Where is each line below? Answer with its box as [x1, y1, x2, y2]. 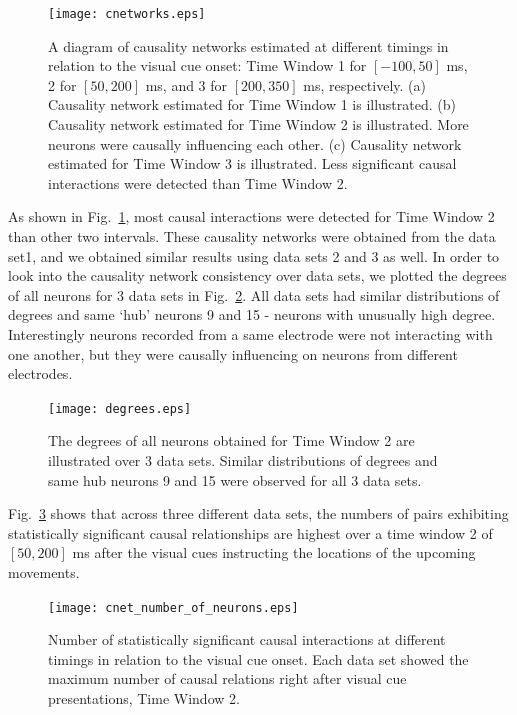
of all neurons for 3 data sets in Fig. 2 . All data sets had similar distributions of [8, 284, 500, 305]
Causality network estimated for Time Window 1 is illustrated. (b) [48, 94, 456, 115]
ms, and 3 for [145, 74, 228, 95]
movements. [8, 561, 80, 582]
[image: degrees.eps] [48, 401, 192, 416]
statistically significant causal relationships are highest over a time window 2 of [8, 522, 493, 543]
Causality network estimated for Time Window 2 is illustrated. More [48, 114, 469, 135]
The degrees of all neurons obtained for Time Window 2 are [48, 430, 415, 451]
